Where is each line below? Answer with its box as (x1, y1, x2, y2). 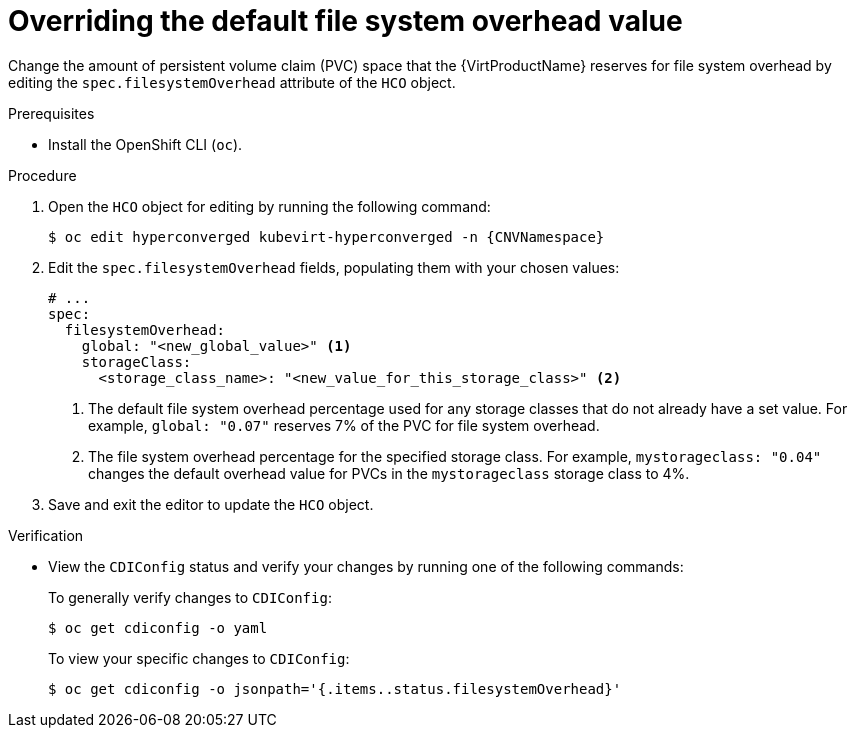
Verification (8, 526, 84, 544)
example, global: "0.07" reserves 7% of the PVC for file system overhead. (88, 416, 600, 434)
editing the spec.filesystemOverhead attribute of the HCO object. (8, 73, 456, 91)
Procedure (8, 166, 77, 184)
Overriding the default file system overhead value (8, 4, 683, 38)
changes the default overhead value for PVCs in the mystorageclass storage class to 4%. (88, 464, 690, 482)
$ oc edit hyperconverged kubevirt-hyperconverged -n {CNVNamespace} (48, 228, 605, 245)
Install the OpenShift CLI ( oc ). (48, 135, 243, 153)
